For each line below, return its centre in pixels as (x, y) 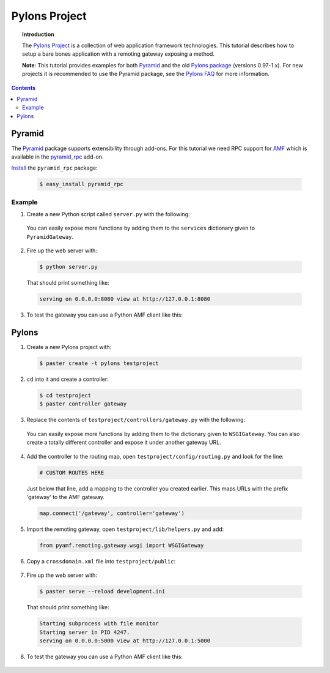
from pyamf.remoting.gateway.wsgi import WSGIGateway (122, 545)
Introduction (38, 34)
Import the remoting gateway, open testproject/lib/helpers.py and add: (125, 529)
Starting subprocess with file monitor (99, 624)
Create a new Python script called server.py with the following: (108, 214)
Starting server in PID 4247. (85, 632)
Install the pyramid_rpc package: (54, 168)
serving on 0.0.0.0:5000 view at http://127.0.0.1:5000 (125, 641)
